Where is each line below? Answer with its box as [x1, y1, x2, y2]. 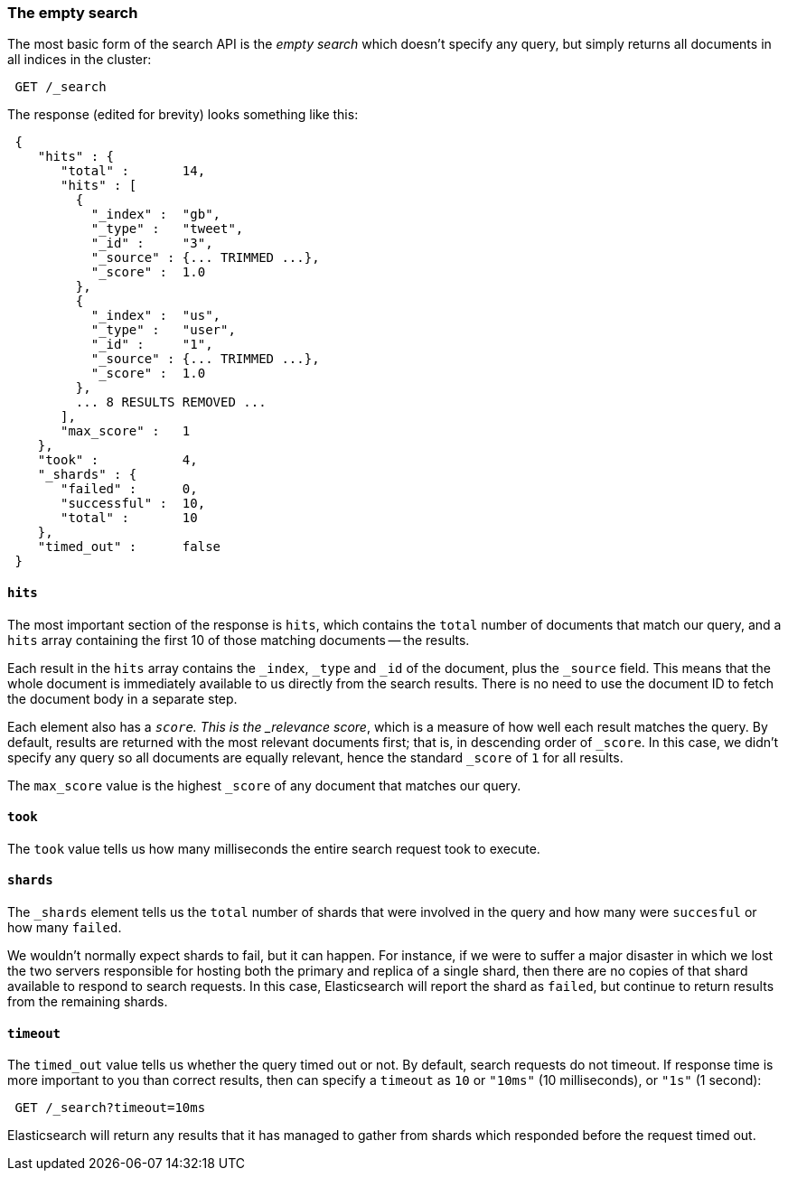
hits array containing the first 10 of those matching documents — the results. [7, 631, 470, 648]
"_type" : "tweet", [90, 221, 244, 237]
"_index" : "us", [90, 308, 221, 323]
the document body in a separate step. [7, 690, 238, 706]
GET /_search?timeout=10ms [14, 1100, 206, 1116]
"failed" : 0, [61, 481, 198, 497]
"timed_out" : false [37, 539, 221, 555]
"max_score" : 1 [61, 424, 191, 439]
